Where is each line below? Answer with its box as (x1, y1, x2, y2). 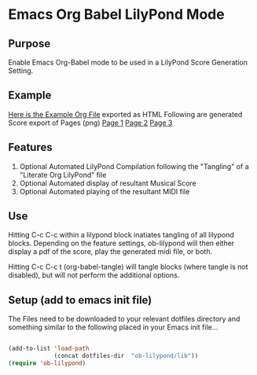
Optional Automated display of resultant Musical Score (19, 178, 196, 188)
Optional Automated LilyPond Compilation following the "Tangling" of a (19, 161, 249, 171)
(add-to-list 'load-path (8, 344, 90, 353)
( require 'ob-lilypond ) (8, 359, 86, 367)
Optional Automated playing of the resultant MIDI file (19, 186, 190, 196)
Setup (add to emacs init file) (8, 293, 152, 307)
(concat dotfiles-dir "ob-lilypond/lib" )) (53, 352, 199, 360)
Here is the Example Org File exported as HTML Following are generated (8, 109, 243, 119)
